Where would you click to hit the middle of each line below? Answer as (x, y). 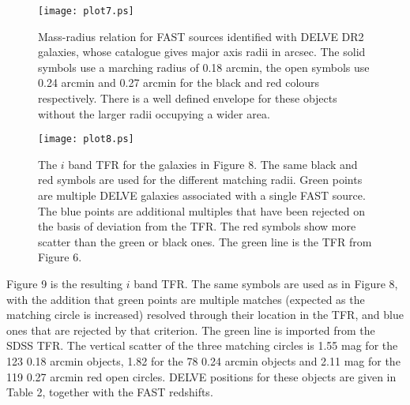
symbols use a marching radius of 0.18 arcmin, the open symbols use (204, 67)
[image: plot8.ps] (86, 139)
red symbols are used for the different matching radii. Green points (200, 180)
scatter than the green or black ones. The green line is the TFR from (205, 241)
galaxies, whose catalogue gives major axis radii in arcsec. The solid (202, 52)
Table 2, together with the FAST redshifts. (110, 392)
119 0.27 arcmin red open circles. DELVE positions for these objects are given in (201, 376)
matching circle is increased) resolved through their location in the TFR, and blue (205, 315)
